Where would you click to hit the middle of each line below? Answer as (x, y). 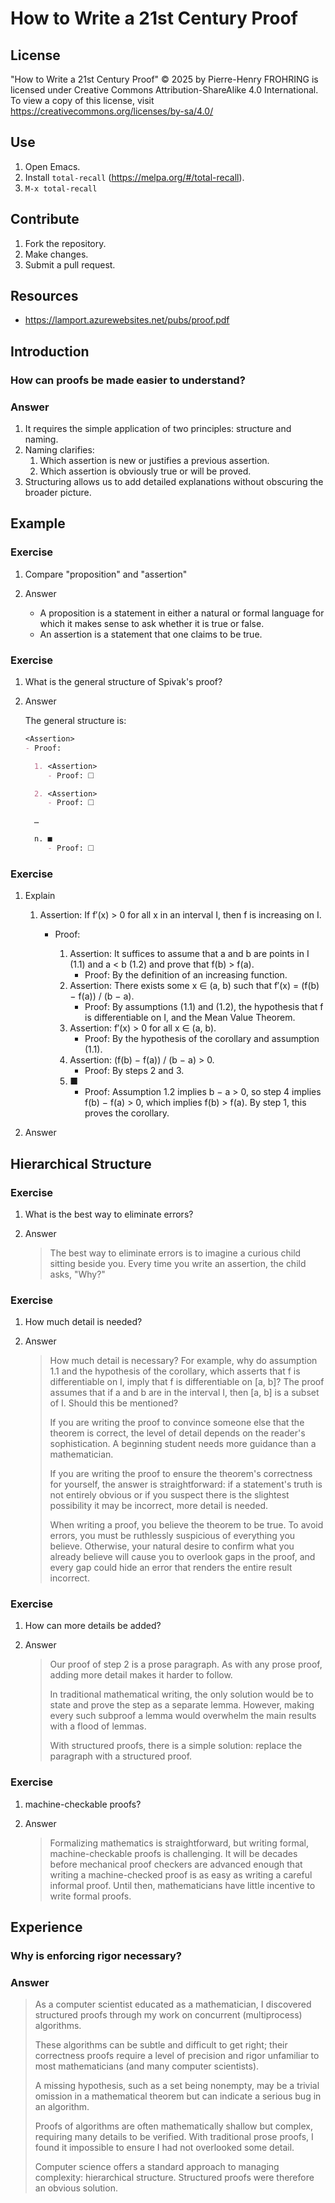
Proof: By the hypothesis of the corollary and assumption (202, 1039)
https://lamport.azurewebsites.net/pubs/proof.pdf (127, 320)
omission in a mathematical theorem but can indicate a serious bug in (178, 2096)
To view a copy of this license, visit (82, 100)
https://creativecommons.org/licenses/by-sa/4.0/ (112, 111)
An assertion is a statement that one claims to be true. (151, 634)
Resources (44, 296)
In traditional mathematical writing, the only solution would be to (181, 1694)
